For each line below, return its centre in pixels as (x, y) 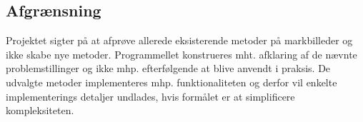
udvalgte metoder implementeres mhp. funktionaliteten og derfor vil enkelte (171, 82)
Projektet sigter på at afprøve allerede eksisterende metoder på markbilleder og (179, 40)
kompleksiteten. (40, 110)
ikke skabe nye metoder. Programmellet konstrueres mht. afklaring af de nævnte (181, 54)
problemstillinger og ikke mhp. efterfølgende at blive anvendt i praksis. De (168, 68)
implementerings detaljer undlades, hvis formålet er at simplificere (150, 96)
